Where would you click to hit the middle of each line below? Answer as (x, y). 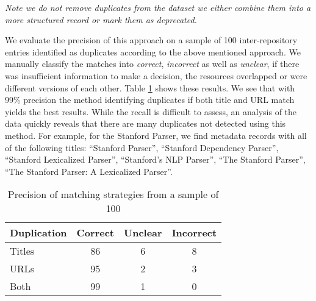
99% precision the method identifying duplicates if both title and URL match (150, 100)
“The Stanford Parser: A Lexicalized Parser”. (89, 171)
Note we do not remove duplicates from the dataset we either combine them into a (158, 7)
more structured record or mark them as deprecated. (101, 19)
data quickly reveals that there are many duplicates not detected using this (145, 123)
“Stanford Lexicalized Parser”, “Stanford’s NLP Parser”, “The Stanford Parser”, (155, 159)
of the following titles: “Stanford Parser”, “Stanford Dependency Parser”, (142, 147)
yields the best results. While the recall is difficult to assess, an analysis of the (151, 111)
